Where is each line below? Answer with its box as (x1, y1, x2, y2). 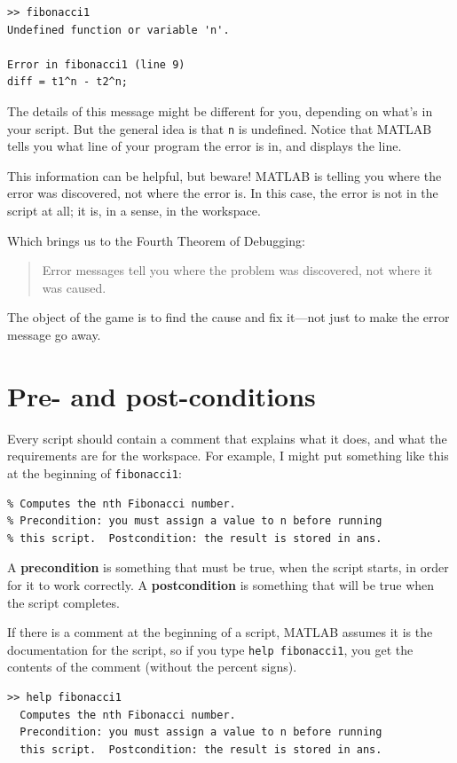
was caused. (42, 278, 106, 296)
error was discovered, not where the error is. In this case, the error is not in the (7, 184, 438, 202)
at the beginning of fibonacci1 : (7, 463, 182, 482)
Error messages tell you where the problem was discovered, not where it (42, 261, 433, 279)
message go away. (7, 325, 101, 343)
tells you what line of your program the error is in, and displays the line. (7, 137, 402, 155)
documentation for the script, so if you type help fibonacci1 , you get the (7, 640, 414, 658)
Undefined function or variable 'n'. (7, 23, 230, 36)
